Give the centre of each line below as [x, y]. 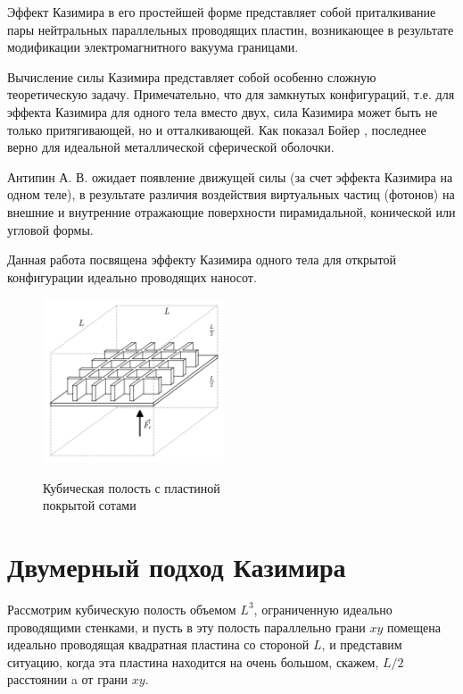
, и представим [362, 644]
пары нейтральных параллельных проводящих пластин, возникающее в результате [231, 29]
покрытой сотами [90, 505]
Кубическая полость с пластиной [132, 487]
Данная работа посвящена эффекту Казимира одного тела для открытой [202, 259]
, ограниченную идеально [323, 609]
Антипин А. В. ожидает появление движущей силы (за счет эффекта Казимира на [230, 176]
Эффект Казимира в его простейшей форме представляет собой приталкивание [222, 12]
